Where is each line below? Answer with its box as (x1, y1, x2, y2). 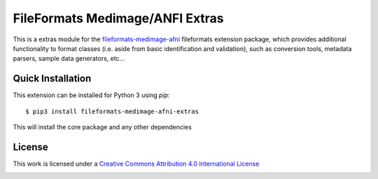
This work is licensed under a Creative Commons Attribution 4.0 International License (13, 159, 260, 168)
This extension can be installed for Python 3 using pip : (13, 91, 170, 99)
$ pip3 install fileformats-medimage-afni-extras (25, 107, 199, 115)
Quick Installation (13, 73, 92, 85)
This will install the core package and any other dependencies (13, 123, 192, 131)
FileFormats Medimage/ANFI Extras (13, 10, 224, 26)
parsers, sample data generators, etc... (13, 55, 125, 63)
